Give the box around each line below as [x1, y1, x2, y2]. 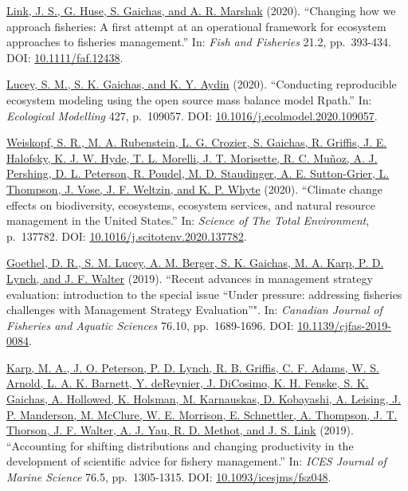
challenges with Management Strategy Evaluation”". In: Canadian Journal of [6, 301, 382, 318]
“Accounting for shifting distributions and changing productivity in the [6, 437, 354, 454]
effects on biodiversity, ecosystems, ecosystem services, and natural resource [6, 196, 375, 213]
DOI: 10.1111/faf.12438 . [6, 49, 124, 65]
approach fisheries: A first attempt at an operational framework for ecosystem [6, 18, 386, 34]
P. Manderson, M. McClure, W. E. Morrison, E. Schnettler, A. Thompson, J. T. [6, 406, 398, 422]
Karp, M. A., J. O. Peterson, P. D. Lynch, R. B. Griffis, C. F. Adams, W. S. [6, 359, 379, 375]
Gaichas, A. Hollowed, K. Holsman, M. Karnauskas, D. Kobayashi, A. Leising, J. [6, 391, 402, 407]
